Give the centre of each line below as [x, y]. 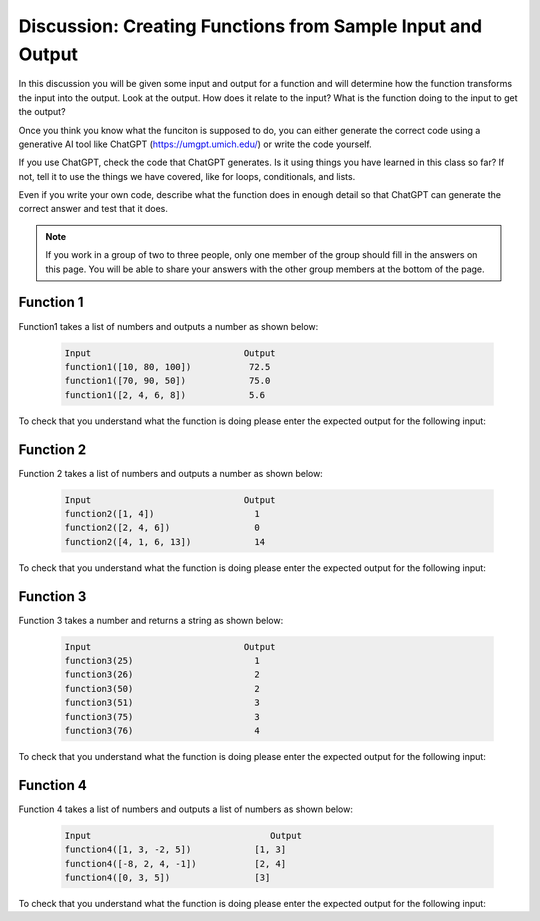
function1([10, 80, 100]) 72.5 [167, 366]
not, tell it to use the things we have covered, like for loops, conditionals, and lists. [187, 176]
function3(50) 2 [162, 688]
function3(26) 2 [162, 674]
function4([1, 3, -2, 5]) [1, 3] [175, 849]
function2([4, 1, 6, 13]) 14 [164, 541]
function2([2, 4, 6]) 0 [162, 528]
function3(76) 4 [162, 730]
